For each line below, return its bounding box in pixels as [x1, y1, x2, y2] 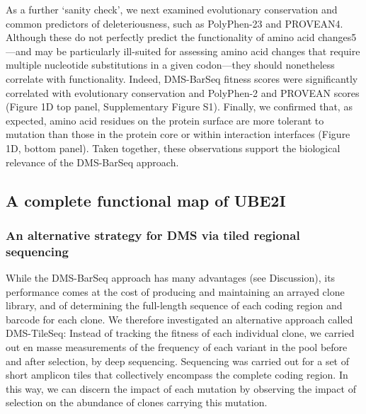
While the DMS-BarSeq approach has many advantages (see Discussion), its [6, 270, 336, 285]
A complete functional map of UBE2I [6, 189, 286, 211]
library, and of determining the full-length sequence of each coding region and [6, 298, 343, 313]
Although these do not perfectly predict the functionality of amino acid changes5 [6, 30, 357, 45]
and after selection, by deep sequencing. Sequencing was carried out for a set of [6, 353, 349, 368]
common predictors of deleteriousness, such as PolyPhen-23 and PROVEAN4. [6, 16, 343, 30]
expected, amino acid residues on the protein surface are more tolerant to [6, 113, 324, 127]
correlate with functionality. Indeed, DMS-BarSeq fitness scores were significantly [6, 71, 358, 86]
